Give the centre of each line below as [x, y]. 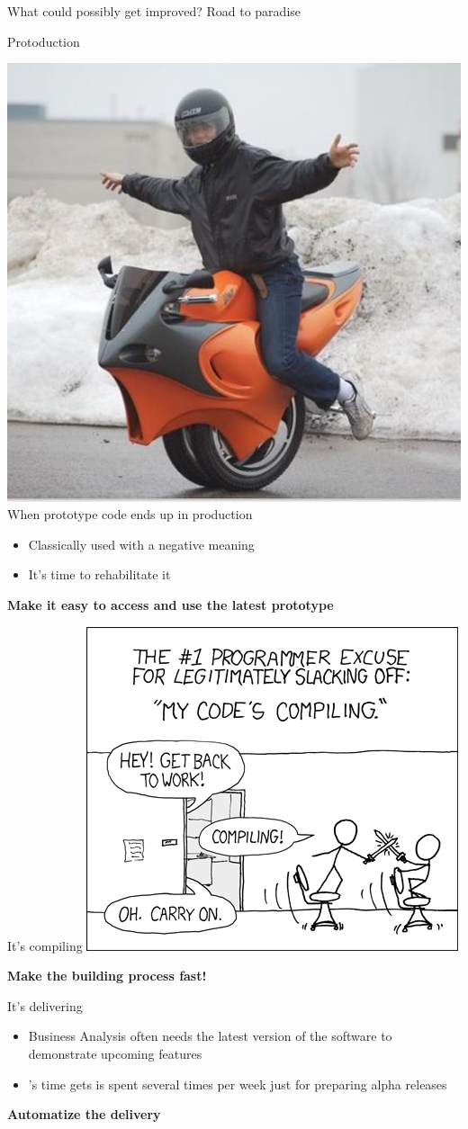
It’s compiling [45, 945]
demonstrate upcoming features [115, 1054]
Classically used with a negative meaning [141, 544]
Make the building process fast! [107, 976]
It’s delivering [45, 1005]
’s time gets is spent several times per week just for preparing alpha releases [238, 1084]
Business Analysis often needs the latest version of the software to [210, 1036]
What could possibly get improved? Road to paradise [154, 11]
